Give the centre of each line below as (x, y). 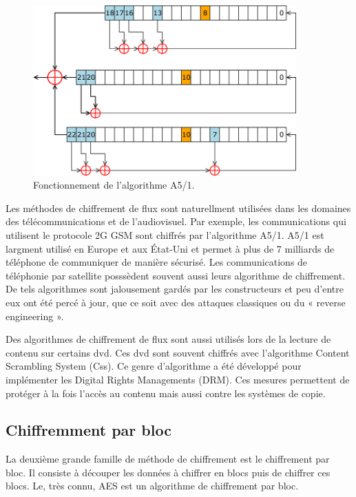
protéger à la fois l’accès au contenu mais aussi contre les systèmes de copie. (166, 393)
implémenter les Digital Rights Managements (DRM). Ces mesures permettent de (178, 379)
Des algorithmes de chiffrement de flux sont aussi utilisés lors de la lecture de (168, 339)
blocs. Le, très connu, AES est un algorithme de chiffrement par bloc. (152, 486)
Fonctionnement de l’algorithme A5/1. (114, 185)
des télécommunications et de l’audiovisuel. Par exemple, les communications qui (176, 221)
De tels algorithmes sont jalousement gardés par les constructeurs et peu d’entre (175, 289)
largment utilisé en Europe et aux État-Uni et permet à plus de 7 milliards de (170, 248)
